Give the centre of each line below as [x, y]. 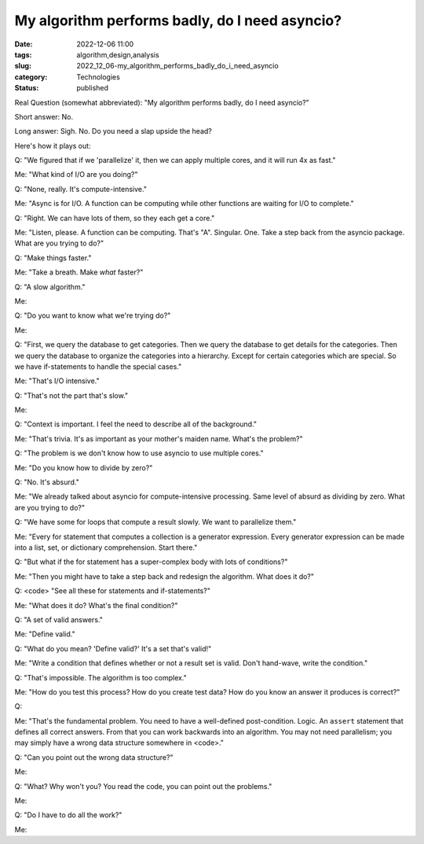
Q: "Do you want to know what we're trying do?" [93, 315]
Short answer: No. [44, 116]
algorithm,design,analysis [118, 54]
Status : [27, 88]
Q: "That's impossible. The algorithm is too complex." [101, 677]
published [93, 88]
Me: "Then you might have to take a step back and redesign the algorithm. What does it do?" [164, 576]
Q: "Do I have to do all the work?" [68, 815]
